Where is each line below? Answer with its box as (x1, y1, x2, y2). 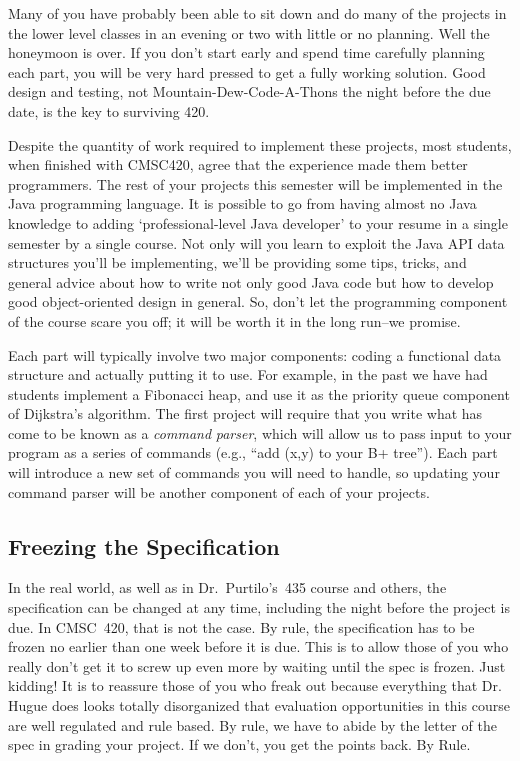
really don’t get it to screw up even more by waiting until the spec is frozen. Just (8, 655, 506, 676)
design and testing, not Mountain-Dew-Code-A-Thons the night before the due (8, 81, 491, 102)
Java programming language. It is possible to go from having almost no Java (8, 193, 477, 214)
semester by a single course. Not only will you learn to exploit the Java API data (8, 232, 505, 253)
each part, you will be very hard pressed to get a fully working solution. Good (8, 61, 486, 82)
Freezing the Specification (8, 530, 280, 561)
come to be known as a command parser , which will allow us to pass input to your (8, 422, 512, 443)
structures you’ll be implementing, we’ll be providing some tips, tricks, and (8, 252, 467, 273)
